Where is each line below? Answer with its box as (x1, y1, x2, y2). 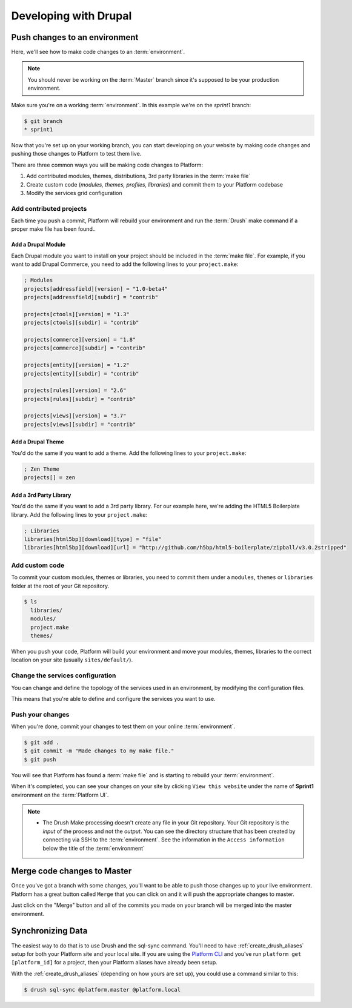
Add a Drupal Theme (11, 438, 64, 445)
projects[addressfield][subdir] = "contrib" (24, 294, 159, 301)
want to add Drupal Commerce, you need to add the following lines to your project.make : (11, 260, 239, 268)
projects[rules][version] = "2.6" (24, 387, 127, 394)
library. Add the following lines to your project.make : (11, 511, 148, 518)
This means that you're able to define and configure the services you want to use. (11, 695, 216, 702)
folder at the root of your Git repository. (11, 582, 110, 589)
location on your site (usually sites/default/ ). (11, 656, 133, 663)
